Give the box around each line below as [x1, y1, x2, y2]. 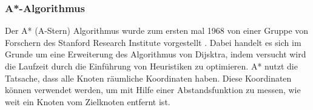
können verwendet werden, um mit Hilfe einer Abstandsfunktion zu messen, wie [5, 83, 301, 96]
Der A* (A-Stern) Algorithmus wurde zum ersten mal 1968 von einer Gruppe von [5, 24, 309, 37]
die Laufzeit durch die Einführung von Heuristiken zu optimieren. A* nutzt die [5, 60, 298, 72]
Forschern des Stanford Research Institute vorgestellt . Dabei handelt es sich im [5, 36, 301, 48]
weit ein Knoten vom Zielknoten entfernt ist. [5, 95, 170, 108]
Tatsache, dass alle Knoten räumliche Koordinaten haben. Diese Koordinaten [5, 71, 292, 84]
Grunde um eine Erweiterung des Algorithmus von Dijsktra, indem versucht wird [5, 48, 306, 60]
